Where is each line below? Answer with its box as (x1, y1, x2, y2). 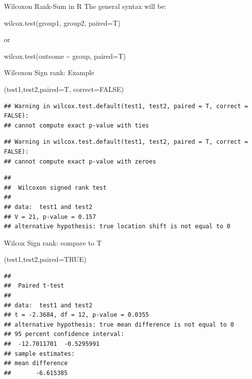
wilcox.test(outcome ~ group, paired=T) (4, 50, 126, 61)
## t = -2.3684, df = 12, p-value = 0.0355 (4, 311, 149, 319)
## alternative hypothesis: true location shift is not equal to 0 (4, 223, 231, 230)
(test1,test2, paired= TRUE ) (4, 254, 87, 264)
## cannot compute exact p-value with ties (4, 122, 149, 129)
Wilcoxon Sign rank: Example (4, 67, 94, 78)
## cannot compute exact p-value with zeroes (4, 158, 156, 165)
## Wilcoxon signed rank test (4, 184, 107, 191)
